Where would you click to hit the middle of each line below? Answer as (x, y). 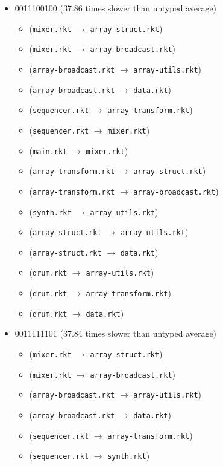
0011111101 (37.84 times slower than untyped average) (116, 333)
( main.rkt (48, 150)
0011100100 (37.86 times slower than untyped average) (116, 8)
